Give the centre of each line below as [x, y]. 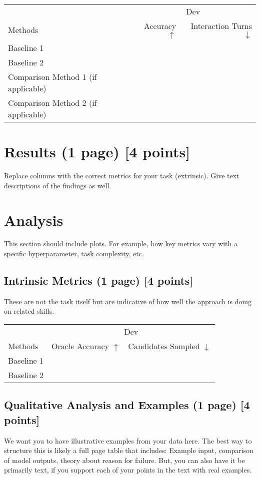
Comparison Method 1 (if [52, 77]
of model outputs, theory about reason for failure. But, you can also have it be [124, 460]
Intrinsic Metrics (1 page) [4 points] [98, 280]
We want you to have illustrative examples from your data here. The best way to [128, 440]
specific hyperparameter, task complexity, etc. [74, 253]
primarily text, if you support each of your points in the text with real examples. [128, 470]
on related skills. [29, 311]
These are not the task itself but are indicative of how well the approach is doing [128, 301]
